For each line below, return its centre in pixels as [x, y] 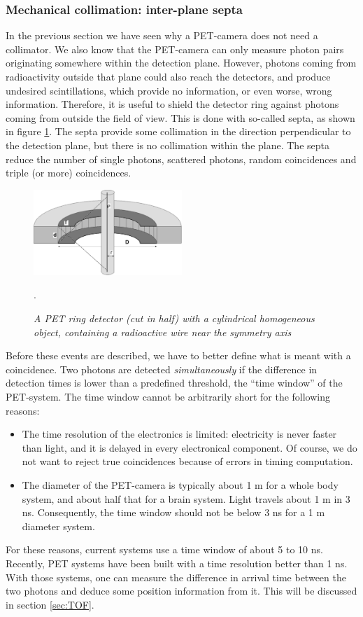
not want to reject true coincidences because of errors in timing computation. [187, 461]
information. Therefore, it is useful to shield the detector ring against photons [172, 104]
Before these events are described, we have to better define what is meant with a [178, 355]
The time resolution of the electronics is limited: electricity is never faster [179, 434]
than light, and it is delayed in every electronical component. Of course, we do [190, 447]
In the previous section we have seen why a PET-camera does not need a [162, 35]
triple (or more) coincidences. [69, 173]
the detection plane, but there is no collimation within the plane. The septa [168, 145]
